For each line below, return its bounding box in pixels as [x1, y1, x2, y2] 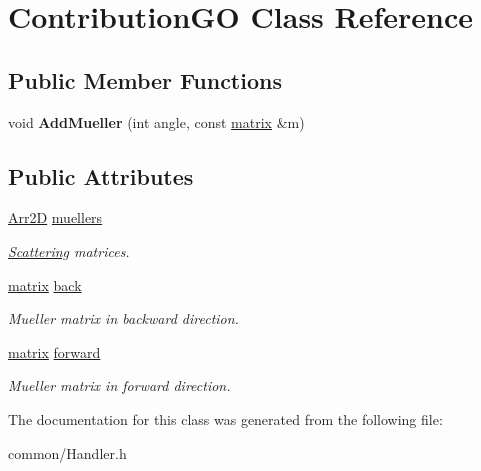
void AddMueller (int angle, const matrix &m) [8, 111, 305, 132]
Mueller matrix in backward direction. [8, 308, 239, 329]
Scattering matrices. [8, 240, 130, 261]
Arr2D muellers [8, 207, 103, 228]
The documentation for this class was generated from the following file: [8, 408, 443, 429]
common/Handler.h [8, 442, 127, 463]
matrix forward [8, 341, 101, 362]
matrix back [8, 274, 82, 295]
